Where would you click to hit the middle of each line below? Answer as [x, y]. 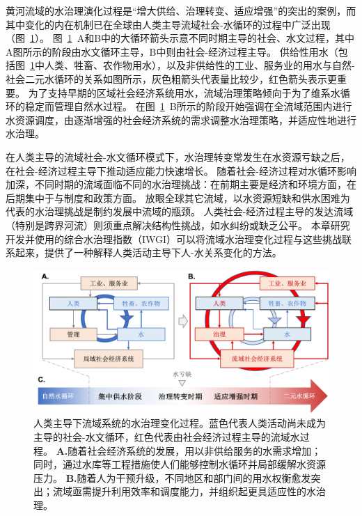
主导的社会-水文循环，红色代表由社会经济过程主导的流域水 [167, 436]
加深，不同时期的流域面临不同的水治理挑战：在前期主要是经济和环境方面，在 [181, 184]
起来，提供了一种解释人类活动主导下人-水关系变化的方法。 [148, 252]
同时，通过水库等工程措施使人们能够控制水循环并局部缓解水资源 [180, 464]
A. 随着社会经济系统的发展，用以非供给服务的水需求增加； [189, 450]
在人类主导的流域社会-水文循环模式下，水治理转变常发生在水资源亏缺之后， [178, 156]
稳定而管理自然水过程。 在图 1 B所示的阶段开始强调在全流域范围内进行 [188, 106]
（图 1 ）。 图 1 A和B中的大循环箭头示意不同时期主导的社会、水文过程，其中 [180, 38]
